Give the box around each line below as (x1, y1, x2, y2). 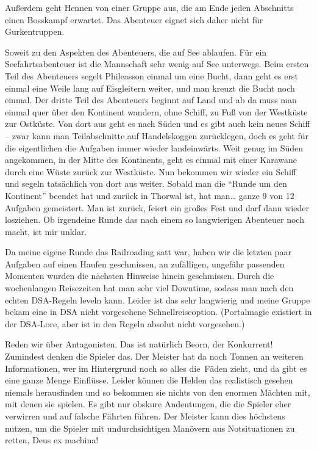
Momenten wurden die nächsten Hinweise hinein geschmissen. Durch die (5, 269, 274, 282)
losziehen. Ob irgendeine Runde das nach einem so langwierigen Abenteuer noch (5, 213, 304, 226)
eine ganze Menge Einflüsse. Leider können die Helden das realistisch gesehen (5, 374, 293, 386)
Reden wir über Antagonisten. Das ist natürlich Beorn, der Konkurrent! (5, 338, 273, 350)
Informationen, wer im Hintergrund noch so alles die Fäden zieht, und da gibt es (5, 361, 307, 374)
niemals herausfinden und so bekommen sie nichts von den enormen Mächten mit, (5, 385, 310, 398)
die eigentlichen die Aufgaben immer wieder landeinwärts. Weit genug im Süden (5, 141, 304, 154)
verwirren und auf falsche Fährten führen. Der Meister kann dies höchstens (5, 410, 285, 422)
